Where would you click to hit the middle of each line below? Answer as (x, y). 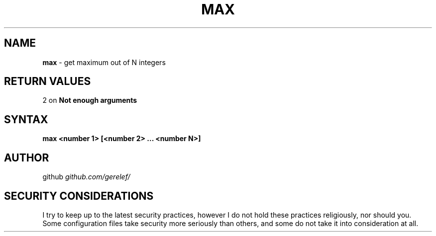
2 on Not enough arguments (90, 100)
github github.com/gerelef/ (86, 177)
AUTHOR (27, 157)
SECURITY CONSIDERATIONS (79, 196)
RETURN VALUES (48, 81)
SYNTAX (26, 119)
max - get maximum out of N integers (104, 62)
